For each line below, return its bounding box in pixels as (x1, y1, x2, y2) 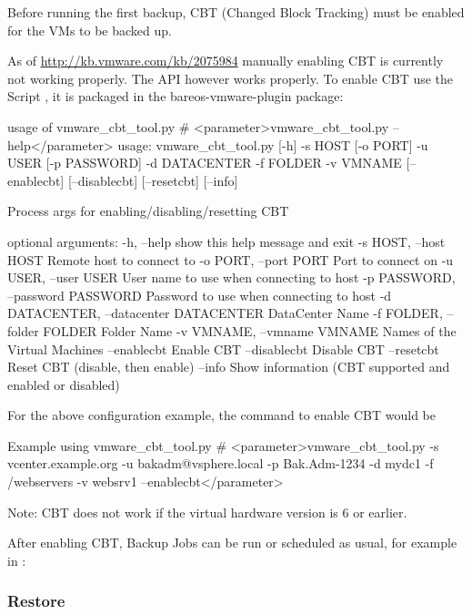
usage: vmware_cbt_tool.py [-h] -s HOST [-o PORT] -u (117, 135, 428, 154)
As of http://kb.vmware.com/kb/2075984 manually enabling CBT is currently (7, 51, 444, 70)
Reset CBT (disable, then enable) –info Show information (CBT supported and (7, 357, 450, 376)
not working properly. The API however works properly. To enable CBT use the (7, 68, 454, 87)
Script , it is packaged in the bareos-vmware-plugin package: (7, 87, 344, 106)
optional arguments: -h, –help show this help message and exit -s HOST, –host (7, 231, 446, 251)
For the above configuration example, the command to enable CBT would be (7, 405, 437, 425)
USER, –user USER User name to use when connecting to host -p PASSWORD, (7, 268, 456, 287)
